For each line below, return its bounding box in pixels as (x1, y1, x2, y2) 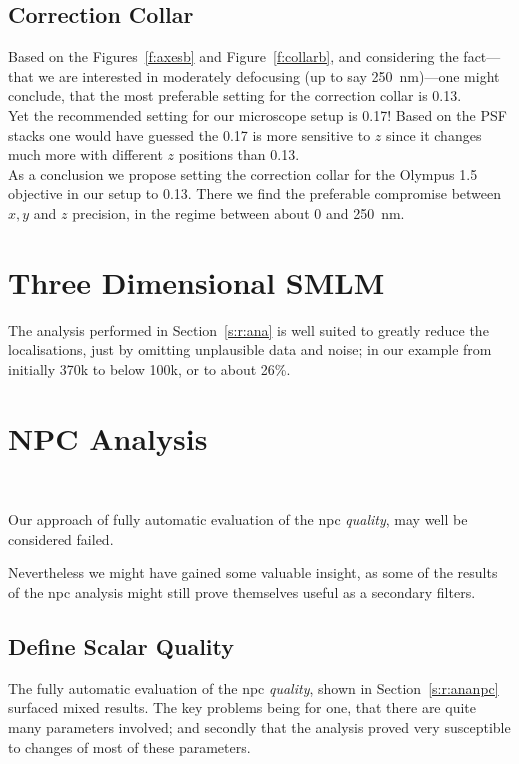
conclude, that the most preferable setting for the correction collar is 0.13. (8, 85, 462, 106)
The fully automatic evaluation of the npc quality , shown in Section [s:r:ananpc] (8, 677, 499, 698)
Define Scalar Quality (8, 630, 235, 661)
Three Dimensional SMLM (8, 261, 385, 302)
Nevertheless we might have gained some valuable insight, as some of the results (8, 562, 498, 583)
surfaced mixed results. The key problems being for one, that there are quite (8, 697, 476, 718)
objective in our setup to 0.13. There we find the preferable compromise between (8, 183, 502, 204)
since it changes (386, 124, 482, 145)
